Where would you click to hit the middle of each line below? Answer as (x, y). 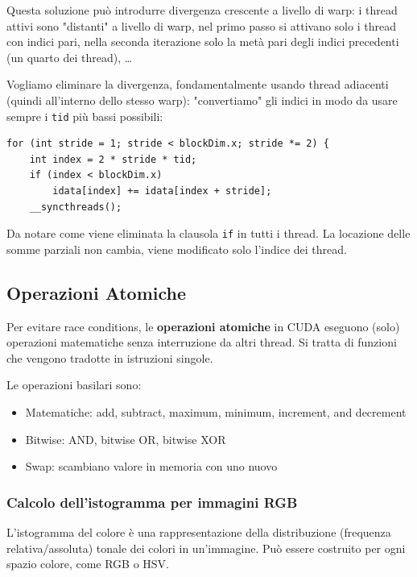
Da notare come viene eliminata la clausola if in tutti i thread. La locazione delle (208, 233)
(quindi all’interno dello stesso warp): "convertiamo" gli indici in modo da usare (202, 100)
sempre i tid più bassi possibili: (85, 116)
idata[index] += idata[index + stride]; (162, 191)
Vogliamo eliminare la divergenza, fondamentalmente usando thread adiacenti (198, 84)
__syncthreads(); (76, 207)
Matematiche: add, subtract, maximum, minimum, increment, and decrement (216, 412)
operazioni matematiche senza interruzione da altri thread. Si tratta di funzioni (202, 342)
